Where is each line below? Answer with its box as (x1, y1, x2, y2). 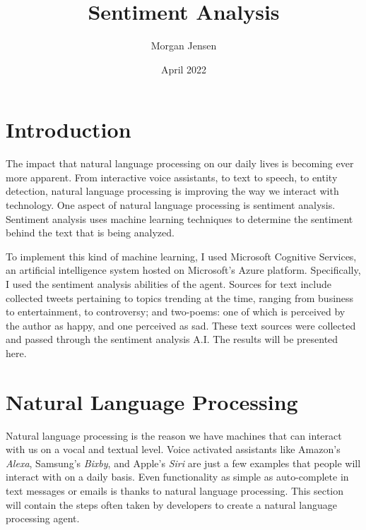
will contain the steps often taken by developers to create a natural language (6, 497, 337, 512)
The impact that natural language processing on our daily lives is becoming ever (6, 156, 354, 171)
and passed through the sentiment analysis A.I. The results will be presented (6, 332, 338, 347)
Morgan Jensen (150, 38, 217, 53)
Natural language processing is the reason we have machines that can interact (6, 428, 342, 442)
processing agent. (6, 511, 80, 526)
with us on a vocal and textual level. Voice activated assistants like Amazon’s (6, 442, 341, 457)
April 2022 (160, 61, 207, 76)
